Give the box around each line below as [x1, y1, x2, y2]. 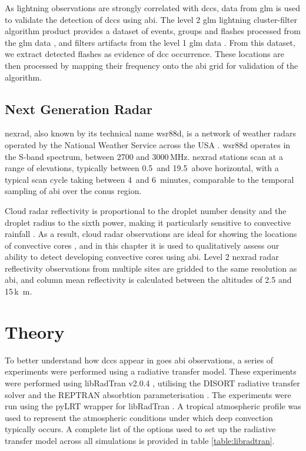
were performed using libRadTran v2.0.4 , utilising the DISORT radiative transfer [5, 376, 300, 389]
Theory [5, 319, 65, 343]
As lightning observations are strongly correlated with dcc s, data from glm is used [5, 2, 301, 14]
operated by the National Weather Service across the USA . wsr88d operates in [5, 138, 291, 151]
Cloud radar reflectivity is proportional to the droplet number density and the [5, 204, 287, 216]
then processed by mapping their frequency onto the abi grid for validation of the [5, 59, 298, 71]
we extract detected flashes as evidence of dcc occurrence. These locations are [5, 48, 284, 60]
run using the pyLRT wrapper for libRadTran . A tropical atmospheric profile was [5, 400, 301, 412]
